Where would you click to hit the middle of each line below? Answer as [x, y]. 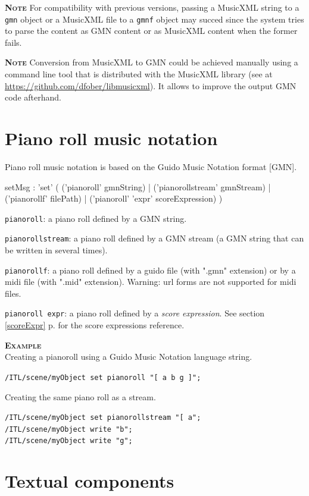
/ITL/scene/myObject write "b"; [69, 429]
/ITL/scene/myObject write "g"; [69, 441]
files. [13, 293]
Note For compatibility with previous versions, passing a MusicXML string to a [152, 7]
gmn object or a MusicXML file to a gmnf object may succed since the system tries [154, 19]
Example [23, 345]
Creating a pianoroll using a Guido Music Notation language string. [129, 357]
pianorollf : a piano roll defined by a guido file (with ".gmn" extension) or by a [150, 270]
